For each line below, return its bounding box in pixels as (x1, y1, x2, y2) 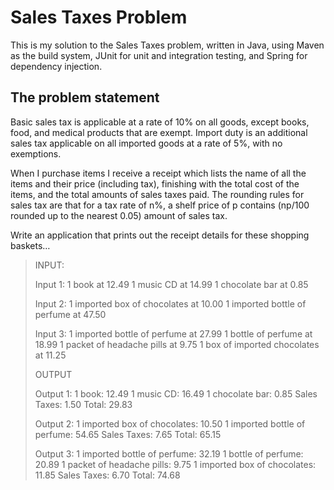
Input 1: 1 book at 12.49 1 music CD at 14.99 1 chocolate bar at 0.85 (34, 278, 309, 290)
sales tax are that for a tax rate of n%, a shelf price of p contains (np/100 (10, 199, 310, 211)
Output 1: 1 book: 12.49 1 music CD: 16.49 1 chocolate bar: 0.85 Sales (34, 387, 318, 400)
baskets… (10, 239, 51, 251)
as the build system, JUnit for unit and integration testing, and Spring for (10, 49, 308, 61)
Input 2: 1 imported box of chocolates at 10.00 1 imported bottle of (34, 297, 307, 310)
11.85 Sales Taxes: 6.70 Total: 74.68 (34, 469, 181, 481)
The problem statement (10, 89, 160, 106)
